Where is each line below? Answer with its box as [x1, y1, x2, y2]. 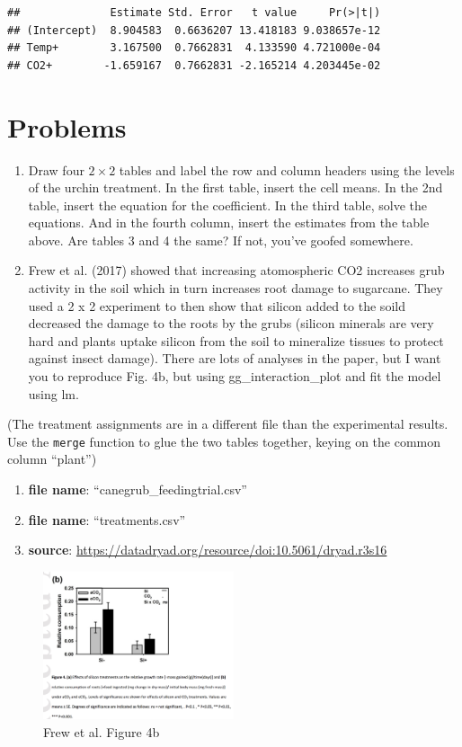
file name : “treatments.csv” [28, 510, 186, 529]
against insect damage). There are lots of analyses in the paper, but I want [28, 349, 441, 368]
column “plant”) [7, 449, 97, 468]
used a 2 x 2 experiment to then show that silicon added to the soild [28, 296, 405, 315]
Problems [7, 108, 127, 145]
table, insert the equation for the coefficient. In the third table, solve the [28, 195, 428, 214]
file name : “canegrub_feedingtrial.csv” [28, 480, 247, 499]
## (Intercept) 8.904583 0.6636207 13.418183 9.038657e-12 [7, 23, 381, 37]
